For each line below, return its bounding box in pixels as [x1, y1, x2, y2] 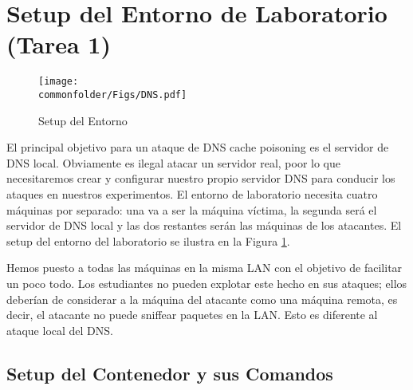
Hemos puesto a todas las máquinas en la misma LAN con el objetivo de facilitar [6, 259, 403, 276]
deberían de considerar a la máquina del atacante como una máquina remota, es [6, 290, 398, 307]
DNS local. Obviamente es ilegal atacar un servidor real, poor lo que [6, 154, 340, 171]
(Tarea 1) [6, 28, 111, 61]
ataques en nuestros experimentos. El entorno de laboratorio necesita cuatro [6, 186, 378, 202]
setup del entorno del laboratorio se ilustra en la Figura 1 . [6, 232, 290, 249]
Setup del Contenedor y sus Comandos [6, 360, 333, 385]
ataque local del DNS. [6, 321, 113, 338]
